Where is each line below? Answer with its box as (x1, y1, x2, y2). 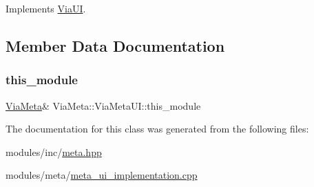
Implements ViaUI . (6, 1, 86, 15)
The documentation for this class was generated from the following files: (6, 121, 309, 136)
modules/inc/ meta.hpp (6, 144, 102, 159)
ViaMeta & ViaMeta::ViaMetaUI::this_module (6, 98, 201, 112)
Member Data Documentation (6, 35, 225, 56)
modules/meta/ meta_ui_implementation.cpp (6, 168, 198, 182)
